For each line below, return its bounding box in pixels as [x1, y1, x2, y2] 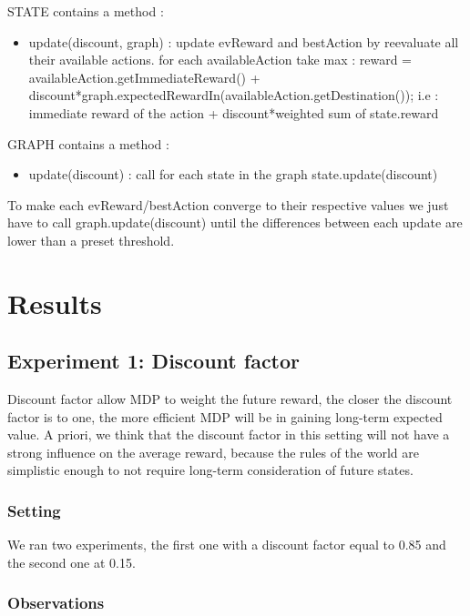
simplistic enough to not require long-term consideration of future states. [7, 460, 414, 480]
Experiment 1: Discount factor [7, 347, 301, 375]
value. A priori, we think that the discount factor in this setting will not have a [7, 425, 450, 444]
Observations [7, 591, 105, 614]
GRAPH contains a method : [7, 134, 169, 153]
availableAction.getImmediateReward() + [28, 67, 261, 86]
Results [7, 284, 102, 321]
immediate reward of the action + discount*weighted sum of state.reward [28, 103, 439, 122]
